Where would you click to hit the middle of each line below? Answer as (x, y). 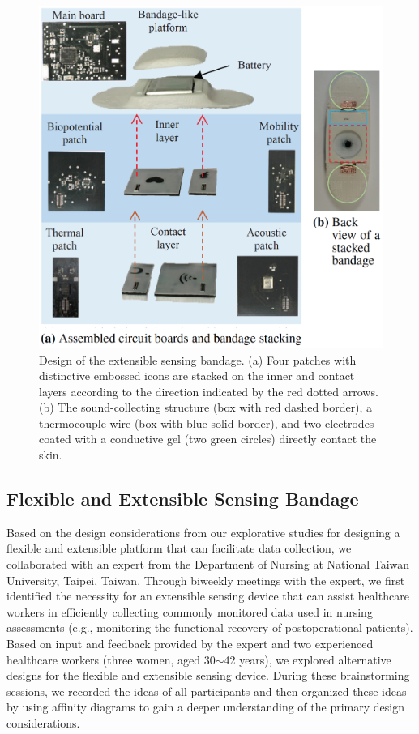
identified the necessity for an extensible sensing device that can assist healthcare (208, 596)
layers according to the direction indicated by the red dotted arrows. (209, 391)
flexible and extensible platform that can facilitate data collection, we (179, 548)
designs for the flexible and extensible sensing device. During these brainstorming (208, 675)
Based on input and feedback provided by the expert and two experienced (190, 644)
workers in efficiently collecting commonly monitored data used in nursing (190, 611)
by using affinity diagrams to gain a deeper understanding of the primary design (205, 707)
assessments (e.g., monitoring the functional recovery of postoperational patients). (210, 627)
